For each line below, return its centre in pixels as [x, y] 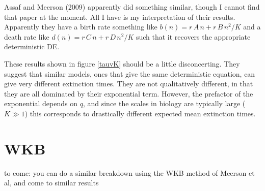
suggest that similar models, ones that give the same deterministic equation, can [130, 73]
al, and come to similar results [51, 183]
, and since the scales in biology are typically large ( [164, 103]
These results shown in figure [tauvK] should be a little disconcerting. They [122, 63]
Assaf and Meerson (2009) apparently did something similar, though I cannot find [132, 7]
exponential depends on [41, 103]
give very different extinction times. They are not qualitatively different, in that [129, 84]
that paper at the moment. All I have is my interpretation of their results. [120, 17]
